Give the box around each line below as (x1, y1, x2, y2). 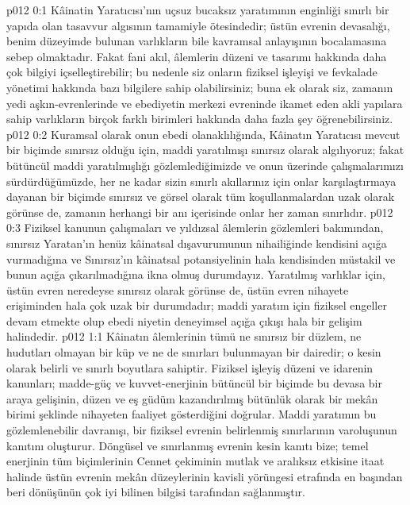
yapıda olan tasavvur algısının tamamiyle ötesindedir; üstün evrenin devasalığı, (6, 17, 390, 33)
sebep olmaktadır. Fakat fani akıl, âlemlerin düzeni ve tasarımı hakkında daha (6, 48, 387, 64)
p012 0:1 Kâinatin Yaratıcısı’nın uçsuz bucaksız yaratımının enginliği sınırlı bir (6, 2, 389, 17)
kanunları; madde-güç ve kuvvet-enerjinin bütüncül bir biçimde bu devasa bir (6, 375, 382, 391)
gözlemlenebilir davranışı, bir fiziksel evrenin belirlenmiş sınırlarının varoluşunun (6, 422, 397, 438)
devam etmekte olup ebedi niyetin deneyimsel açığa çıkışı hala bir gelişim (6, 312, 362, 329)
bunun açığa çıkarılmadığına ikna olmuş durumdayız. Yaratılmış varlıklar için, (6, 266, 385, 283)
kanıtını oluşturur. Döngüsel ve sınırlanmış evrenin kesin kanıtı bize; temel (6, 437, 369, 453)
